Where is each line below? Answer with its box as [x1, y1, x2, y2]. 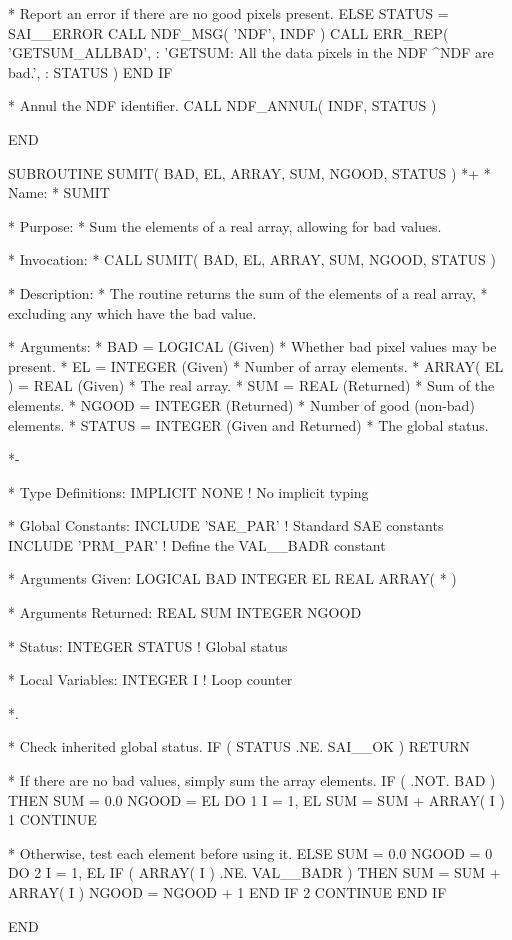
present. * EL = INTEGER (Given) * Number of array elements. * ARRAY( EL [8, 355, 504, 376]
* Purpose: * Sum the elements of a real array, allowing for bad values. [8, 215, 442, 236]
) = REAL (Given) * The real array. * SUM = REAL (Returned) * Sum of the [8, 375, 495, 396]
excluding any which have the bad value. [8, 302, 257, 323]
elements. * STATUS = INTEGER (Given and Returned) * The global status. [8, 414, 489, 435]
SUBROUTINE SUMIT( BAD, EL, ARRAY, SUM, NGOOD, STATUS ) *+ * [8, 162, 491, 183]
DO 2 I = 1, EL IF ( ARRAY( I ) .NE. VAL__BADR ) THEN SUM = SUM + [8, 862, 501, 883]
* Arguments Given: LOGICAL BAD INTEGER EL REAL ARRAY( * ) [8, 568, 457, 589]
